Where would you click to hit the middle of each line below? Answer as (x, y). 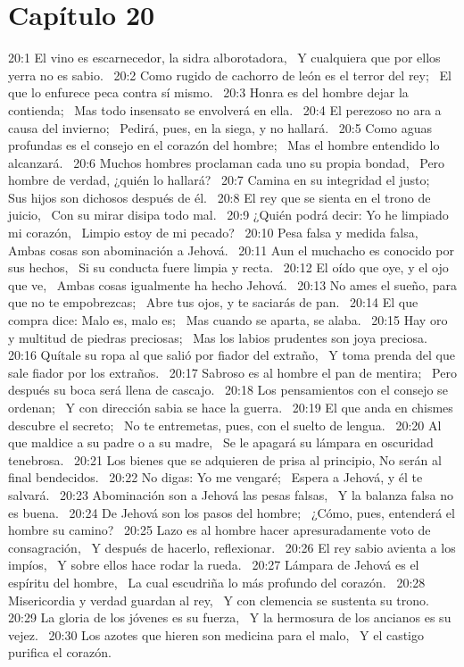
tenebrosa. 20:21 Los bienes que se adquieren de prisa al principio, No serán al (225, 459)
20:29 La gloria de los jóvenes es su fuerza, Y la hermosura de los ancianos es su (230, 617)
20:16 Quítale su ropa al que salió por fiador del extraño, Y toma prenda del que (232, 355)
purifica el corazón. (60, 652)
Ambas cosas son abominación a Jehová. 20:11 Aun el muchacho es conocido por (231, 250)
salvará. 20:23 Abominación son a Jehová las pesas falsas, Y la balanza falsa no (231, 494)
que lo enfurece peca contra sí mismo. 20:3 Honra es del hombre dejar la (208, 92)
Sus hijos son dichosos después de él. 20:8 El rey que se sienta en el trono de (220, 197)
